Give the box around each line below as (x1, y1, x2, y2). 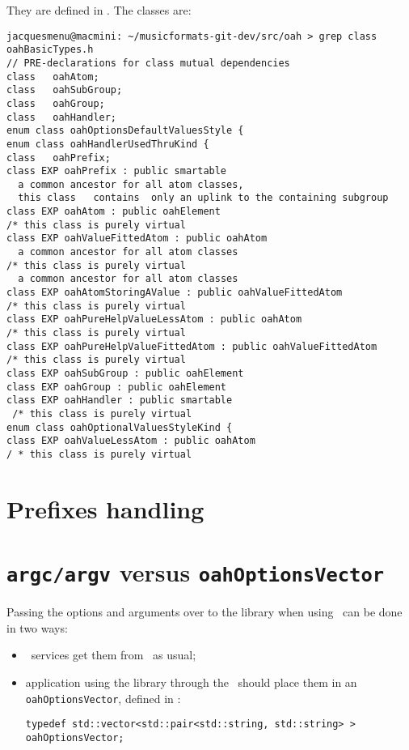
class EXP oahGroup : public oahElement (6, 381, 227, 393)
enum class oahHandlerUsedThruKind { (6, 138, 209, 150)
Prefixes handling (6, 492, 204, 525)
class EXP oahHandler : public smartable (6, 394, 233, 407)
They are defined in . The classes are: (6, 2, 192, 18)
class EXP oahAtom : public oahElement (6, 206, 221, 218)
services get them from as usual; (31, 646, 196, 663)
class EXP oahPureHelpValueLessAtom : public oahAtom (6, 313, 302, 326)
